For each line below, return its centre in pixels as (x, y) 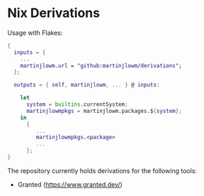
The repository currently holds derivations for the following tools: (102, 170)
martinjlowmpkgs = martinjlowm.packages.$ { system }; (104, 111)
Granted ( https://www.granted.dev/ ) (70, 184)
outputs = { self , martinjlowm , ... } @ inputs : (87, 85)
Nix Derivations (54, 13)
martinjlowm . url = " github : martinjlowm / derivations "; (101, 65)
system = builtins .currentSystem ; (77, 104)
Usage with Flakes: (35, 33)
